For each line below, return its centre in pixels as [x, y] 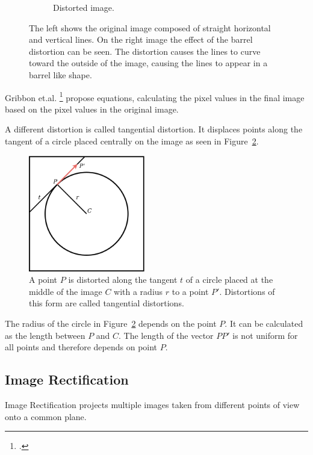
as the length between [45, 335]
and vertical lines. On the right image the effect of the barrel [141, 39]
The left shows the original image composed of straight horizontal [150, 27]
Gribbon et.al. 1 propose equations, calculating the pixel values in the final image [155, 96]
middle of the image [66, 291]
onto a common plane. [46, 416]
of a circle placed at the [229, 280]
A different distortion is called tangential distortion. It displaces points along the [154, 129]
